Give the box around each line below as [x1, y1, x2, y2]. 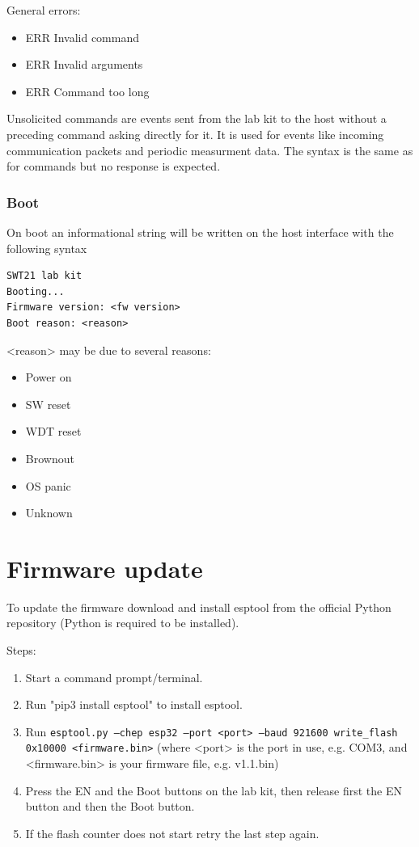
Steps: [6, 642, 36, 658]
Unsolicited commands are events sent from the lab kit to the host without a [6, 110, 387, 127]
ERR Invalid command [25, 28, 139, 45]
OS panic [25, 477, 71, 494]
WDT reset [25, 423, 82, 440]
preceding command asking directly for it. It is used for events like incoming [6, 125, 384, 142]
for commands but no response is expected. [6, 158, 221, 175]
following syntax [6, 239, 87, 256]
